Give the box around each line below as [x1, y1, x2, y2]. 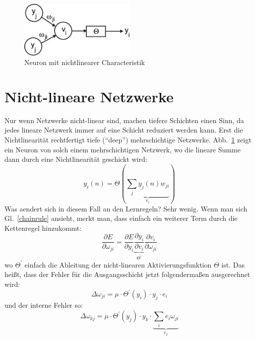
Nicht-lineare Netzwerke [4, 86, 174, 106]
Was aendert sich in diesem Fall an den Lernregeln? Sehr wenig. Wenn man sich [4, 203, 248, 213]
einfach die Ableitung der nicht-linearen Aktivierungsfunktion [24, 259, 212, 270]
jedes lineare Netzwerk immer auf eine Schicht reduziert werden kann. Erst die [4, 125, 243, 135]
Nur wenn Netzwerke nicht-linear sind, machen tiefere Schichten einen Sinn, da [4, 115, 244, 125]
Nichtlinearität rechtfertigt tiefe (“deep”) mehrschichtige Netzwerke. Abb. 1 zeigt [4, 135, 252, 145]
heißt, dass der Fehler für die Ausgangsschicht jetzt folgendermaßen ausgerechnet [4, 269, 251, 279]
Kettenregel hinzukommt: [4, 222, 82, 233]
